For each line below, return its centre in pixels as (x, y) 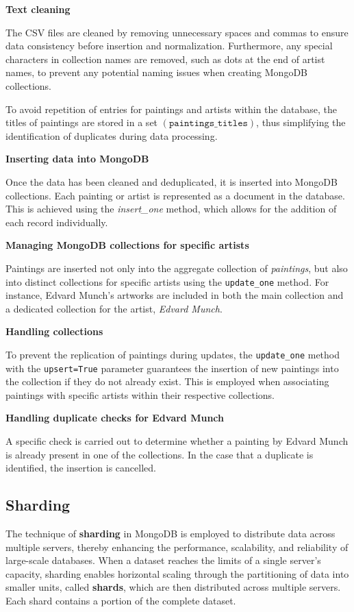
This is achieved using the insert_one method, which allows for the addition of (171, 209)
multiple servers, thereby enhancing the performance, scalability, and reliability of (177, 547)
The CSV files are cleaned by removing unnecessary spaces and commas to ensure (177, 32)
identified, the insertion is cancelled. (81, 468)
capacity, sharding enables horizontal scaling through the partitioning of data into (177, 573)
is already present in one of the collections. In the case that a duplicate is (160, 454)
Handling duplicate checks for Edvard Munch (115, 418)
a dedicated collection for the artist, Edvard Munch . (114, 308)
